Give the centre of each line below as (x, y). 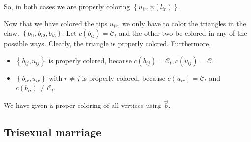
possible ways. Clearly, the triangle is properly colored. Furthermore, (108, 44)
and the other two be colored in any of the (183, 33)
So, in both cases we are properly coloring (67, 6)
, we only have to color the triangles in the (182, 23)
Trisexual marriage (53, 132)
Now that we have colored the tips (56, 23)
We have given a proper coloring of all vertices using (83, 105)
